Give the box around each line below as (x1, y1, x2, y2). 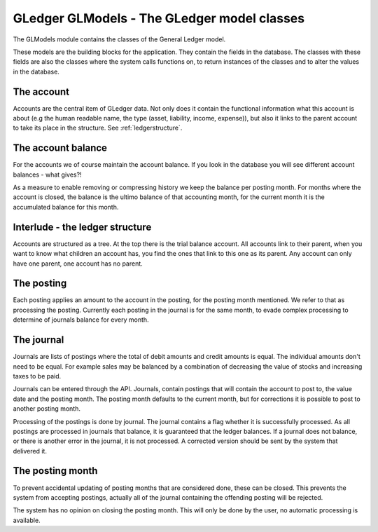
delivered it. (13, 446, 47, 455)
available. (13, 516, 41, 524)
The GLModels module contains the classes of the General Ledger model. (13, 35, 226, 43)
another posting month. (13, 404, 80, 413)
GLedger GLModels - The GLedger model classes (13, 11, 304, 26)
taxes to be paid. (13, 371, 62, 380)
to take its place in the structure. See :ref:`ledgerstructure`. (13, 123, 183, 132)
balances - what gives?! (13, 170, 82, 179)
